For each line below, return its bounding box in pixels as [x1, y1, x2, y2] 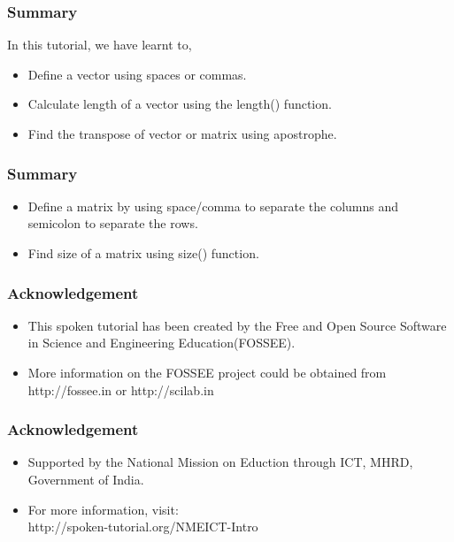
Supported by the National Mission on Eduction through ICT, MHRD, [27, 453, 413, 471]
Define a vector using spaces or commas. [27, 65, 247, 83]
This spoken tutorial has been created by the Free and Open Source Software [27, 316, 447, 334]
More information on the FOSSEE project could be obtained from [27, 363, 387, 381]
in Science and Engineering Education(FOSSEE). [27, 333, 296, 352]
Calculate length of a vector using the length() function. [27, 95, 332, 113]
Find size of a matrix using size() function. [27, 244, 259, 262]
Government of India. [27, 470, 144, 488]
